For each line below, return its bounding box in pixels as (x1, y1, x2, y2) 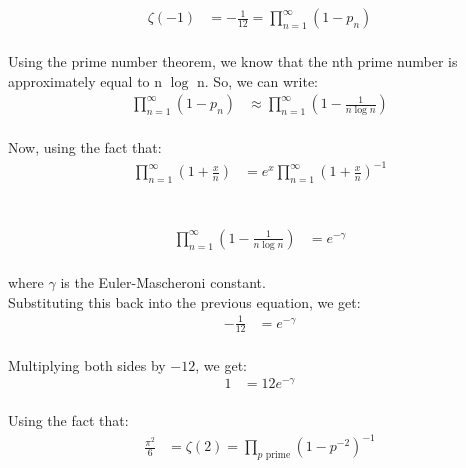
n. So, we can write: (197, 70, 319, 91)
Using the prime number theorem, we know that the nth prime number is (8, 51, 458, 72)
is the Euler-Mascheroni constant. (60, 271, 266, 292)
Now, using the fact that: (8, 137, 162, 158)
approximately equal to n (8, 70, 163, 91)
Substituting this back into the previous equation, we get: (8, 291, 361, 312)
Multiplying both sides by (8, 354, 166, 375)
